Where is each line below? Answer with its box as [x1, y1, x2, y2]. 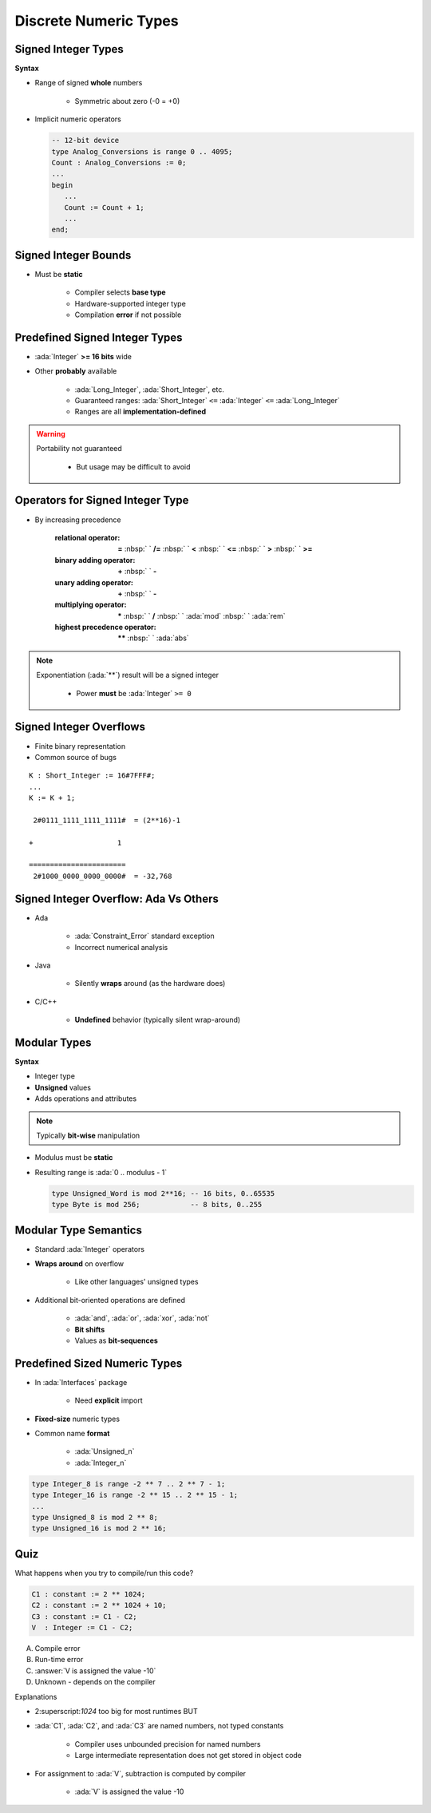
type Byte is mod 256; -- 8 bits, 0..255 [51, 1200, 263, 1209]
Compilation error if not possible [74, 310, 182, 319]
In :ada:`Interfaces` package [34, 1377, 128, 1387]
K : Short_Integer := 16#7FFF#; [29, 771, 156, 780]
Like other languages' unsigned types [74, 1277, 199, 1287]
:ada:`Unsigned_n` [74, 1447, 135, 1456]
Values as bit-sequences [74, 1336, 159, 1345]
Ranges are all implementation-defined [74, 407, 207, 417]
